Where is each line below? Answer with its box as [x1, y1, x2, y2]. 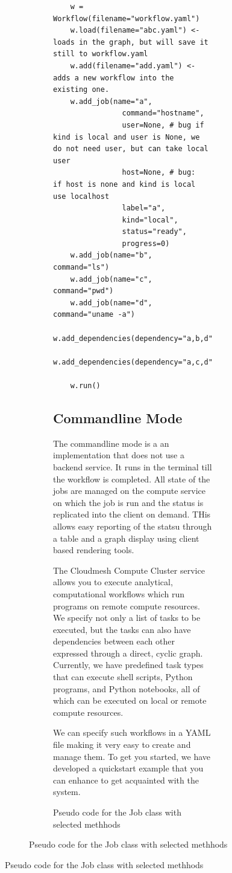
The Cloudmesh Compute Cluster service [53, 563, 205, 576]
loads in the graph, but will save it [53, 37, 208, 47]
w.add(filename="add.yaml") [70, 61, 183, 70]
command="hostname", [122, 109, 204, 118]
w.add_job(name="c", [70, 274, 152, 284]
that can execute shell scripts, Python [53, 670, 193, 683]
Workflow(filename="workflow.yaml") [53, 14, 200, 23]
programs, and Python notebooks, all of [53, 682, 200, 695]
